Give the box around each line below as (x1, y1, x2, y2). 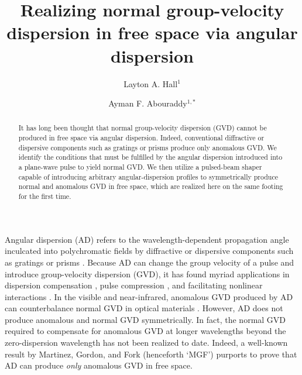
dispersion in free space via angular (6, 20, 298, 44)
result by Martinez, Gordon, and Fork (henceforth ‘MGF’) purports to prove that (5, 348, 297, 360)
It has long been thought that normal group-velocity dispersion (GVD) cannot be (18, 123, 267, 133)
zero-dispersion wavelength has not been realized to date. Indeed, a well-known (5, 336, 288, 349)
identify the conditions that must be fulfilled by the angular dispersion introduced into (18, 152, 283, 162)
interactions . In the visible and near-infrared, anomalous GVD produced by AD (5, 290, 293, 302)
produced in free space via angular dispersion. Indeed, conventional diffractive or (18, 133, 265, 143)
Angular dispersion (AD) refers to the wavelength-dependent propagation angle (5, 233, 289, 245)
